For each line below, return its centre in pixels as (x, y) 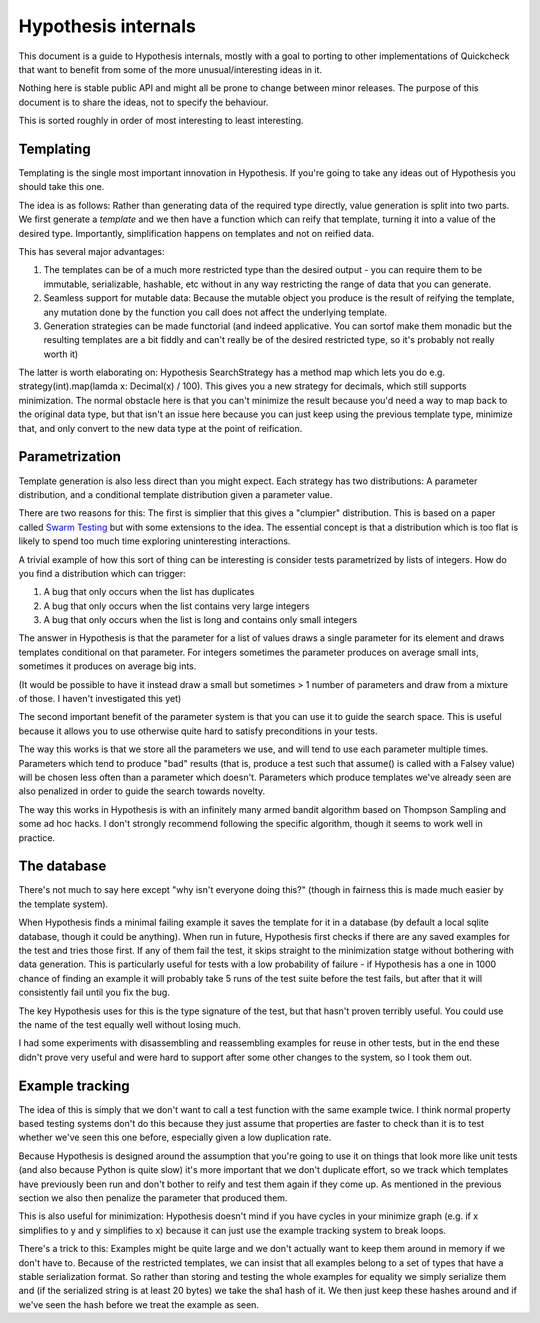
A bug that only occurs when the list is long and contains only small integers (200, 620)
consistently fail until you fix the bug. (94, 992)
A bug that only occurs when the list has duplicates (149, 592)
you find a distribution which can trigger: (102, 573)
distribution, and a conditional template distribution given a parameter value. (175, 494)
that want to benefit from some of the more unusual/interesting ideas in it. (170, 69)
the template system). (63, 904)
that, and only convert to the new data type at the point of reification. (160, 428)
